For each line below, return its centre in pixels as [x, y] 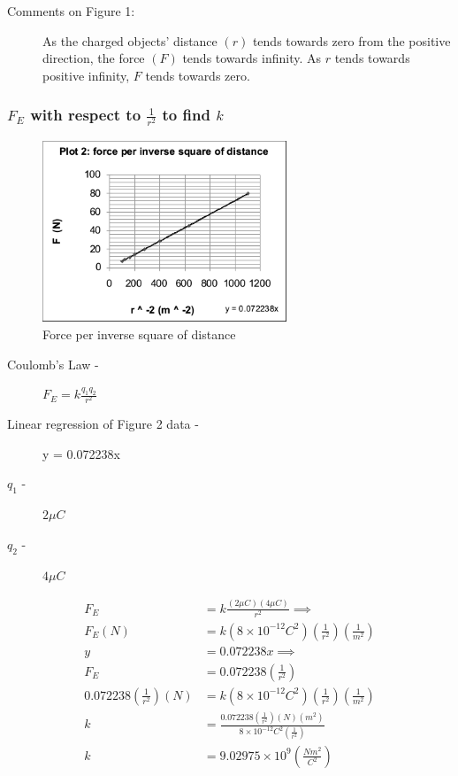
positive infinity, [86, 75]
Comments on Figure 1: [71, 11]
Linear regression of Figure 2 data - [103, 424]
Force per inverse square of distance [139, 334]
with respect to [86, 115]
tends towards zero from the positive [351, 40]
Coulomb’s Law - [53, 364]
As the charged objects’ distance [130, 40]
